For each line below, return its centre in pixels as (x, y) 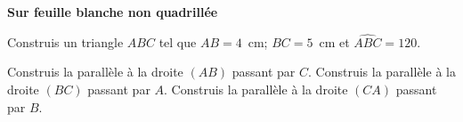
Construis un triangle (65, 41)
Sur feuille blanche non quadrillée (113, 12)
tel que (178, 41)
